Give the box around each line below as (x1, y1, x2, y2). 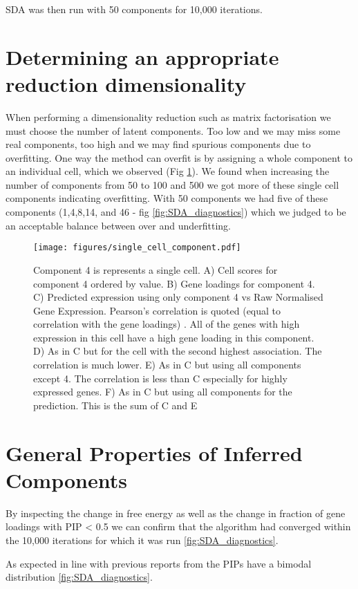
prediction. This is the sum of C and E (33, 398, 198, 412)
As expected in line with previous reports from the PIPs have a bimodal (6, 556, 312, 570)
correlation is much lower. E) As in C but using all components (33, 357, 301, 372)
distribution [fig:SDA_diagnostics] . (6, 570, 153, 584)
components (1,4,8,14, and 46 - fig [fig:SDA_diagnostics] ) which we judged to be (6, 205, 346, 219)
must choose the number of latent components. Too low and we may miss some (6, 123, 341, 138)
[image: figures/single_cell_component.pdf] (33, 243, 241, 253)
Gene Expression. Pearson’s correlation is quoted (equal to (33, 303, 281, 317)
